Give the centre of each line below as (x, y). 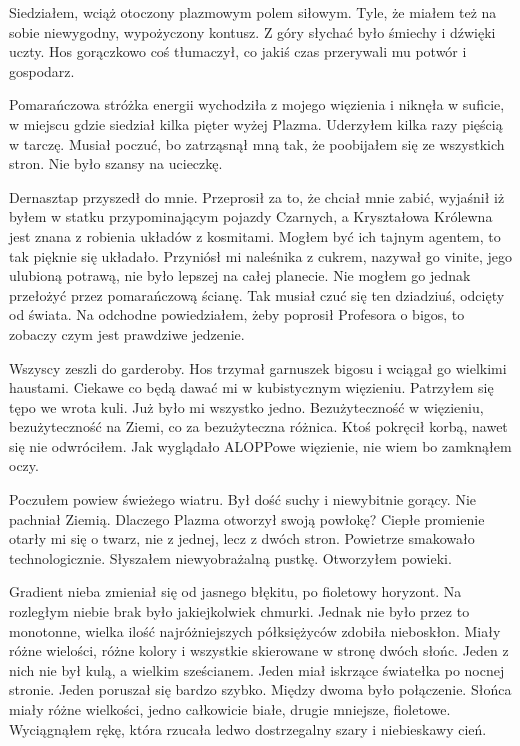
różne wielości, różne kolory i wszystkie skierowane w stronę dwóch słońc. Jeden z (259, 650)
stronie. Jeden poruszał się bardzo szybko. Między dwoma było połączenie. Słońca (260, 689)
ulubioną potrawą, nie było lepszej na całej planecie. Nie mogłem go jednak (240, 275)
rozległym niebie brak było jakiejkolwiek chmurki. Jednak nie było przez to (239, 611)
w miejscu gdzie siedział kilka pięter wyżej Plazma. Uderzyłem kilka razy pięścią (256, 123)
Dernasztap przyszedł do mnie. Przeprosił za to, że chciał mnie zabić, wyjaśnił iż (257, 196)
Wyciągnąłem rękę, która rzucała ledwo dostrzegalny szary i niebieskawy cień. (248, 728)
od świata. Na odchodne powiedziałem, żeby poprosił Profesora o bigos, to (237, 314)
